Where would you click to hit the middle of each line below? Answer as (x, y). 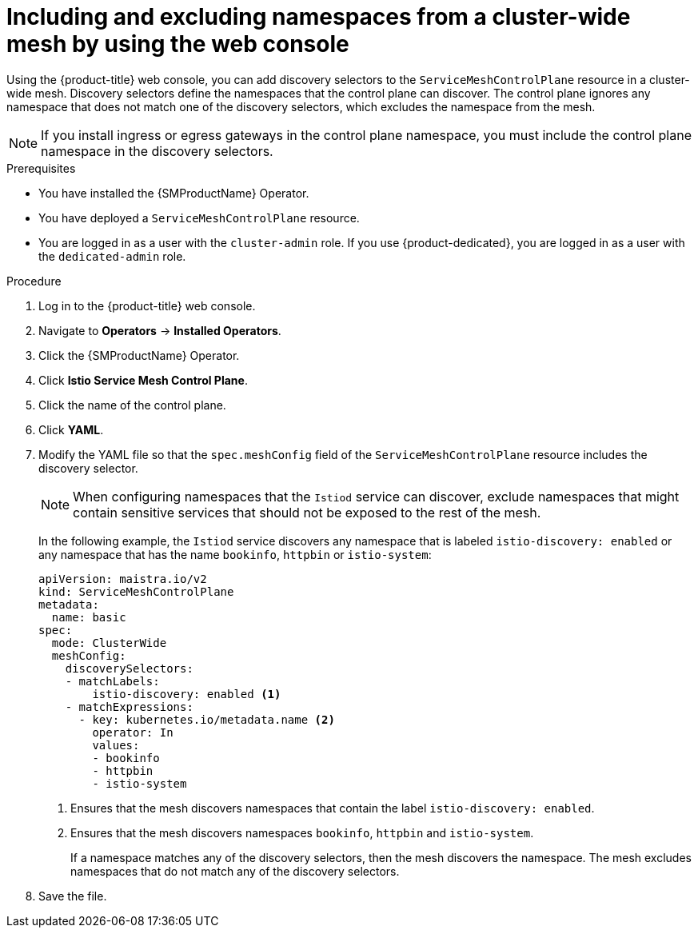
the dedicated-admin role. (112, 256)
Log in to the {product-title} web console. (147, 305)
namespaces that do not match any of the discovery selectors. (235, 871)
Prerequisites (41, 168)
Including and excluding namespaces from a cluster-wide (319, 17)
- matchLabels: (112, 681)
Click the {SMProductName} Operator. (139, 355)
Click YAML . (71, 429)
